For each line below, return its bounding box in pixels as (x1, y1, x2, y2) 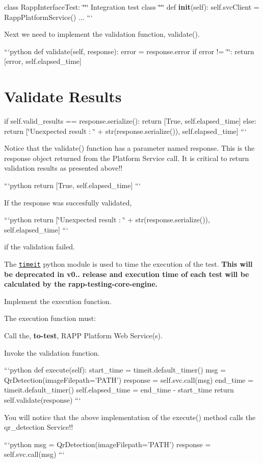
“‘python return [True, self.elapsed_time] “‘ (4, 180, 141, 191)
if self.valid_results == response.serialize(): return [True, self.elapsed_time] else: (4, 115, 256, 126)
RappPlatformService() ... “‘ (4, 11, 93, 22)
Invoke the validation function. (4, 347, 100, 358)
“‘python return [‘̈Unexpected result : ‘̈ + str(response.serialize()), (4, 214, 210, 225)
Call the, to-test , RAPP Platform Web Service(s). (4, 330, 163, 341)
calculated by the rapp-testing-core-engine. (4, 279, 158, 289)
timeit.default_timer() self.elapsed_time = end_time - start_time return (4, 384, 234, 395)
